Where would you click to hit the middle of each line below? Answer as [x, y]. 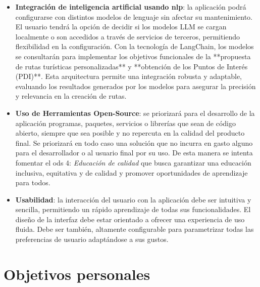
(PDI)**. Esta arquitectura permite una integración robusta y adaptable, [129, 76]
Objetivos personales [77, 274]
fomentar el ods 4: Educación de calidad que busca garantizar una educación [133, 162]
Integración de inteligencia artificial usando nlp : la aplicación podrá [131, 7]
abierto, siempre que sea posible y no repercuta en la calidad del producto [130, 133]
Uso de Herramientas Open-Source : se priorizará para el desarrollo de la [135, 113]
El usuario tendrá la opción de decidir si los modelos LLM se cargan [121, 27]
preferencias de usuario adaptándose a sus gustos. [92, 239]
